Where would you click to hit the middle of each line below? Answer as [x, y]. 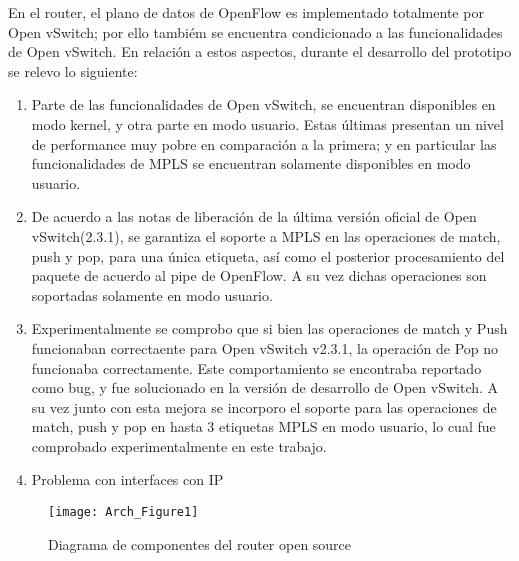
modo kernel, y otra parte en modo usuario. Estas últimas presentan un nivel [267, 123]
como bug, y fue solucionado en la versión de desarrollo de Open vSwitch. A [265, 387]
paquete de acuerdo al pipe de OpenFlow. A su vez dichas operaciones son [259, 275]
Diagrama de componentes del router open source [200, 543]
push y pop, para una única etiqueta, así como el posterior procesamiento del [268, 255]
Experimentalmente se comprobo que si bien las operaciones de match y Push [269, 328]
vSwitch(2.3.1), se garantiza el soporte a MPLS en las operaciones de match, [266, 235]
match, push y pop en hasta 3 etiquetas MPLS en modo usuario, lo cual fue [263, 426]
